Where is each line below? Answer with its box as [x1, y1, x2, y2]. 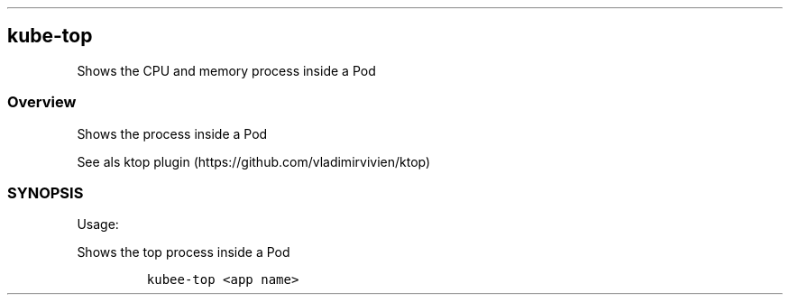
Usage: [77, 216, 119, 233]
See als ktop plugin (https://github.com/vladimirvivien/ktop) [77, 153, 431, 169]
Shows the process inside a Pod [77, 125, 268, 142]
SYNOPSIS [7, 183, 84, 202]
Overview [7, 93, 77, 112]
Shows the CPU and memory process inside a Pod [77, 62, 376, 78]
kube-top [7, 24, 93, 48]
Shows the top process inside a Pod [77, 244, 290, 261]
